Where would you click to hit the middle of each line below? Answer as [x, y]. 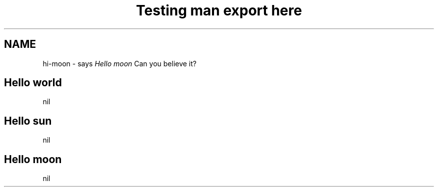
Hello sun [28, 121]
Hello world [33, 83]
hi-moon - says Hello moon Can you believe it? [119, 63]
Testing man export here [219, 10]
